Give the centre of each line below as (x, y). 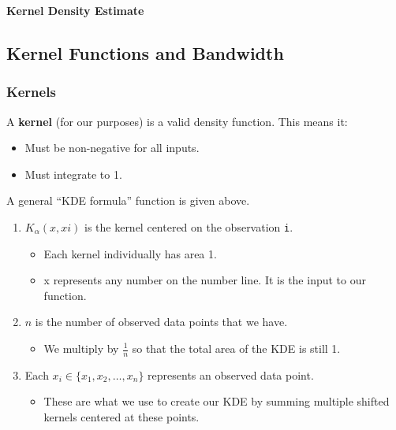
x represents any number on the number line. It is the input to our (205, 280)
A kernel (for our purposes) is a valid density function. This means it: (177, 121)
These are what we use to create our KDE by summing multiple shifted (217, 401)
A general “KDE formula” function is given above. (128, 200)
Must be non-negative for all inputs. (112, 148)
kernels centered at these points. (121, 417)
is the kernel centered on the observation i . (189, 226)
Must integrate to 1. (73, 174)
